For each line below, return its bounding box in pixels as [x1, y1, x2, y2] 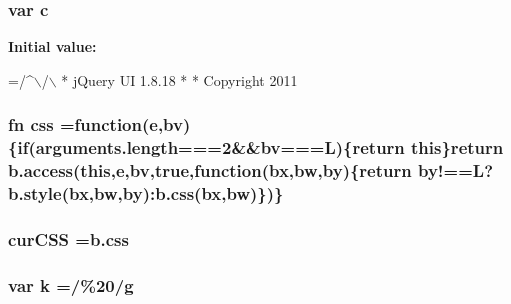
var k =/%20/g [8, 272, 134, 297]
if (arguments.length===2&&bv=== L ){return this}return [17, 135, 504, 160]
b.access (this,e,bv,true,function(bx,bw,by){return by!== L [8, 158, 485, 183]
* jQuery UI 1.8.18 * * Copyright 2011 [61, 69, 298, 90]
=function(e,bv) [59, 112, 191, 137]
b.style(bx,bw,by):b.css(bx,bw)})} [8, 181, 284, 206]
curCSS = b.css [8, 226, 129, 251]
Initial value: [8, 36, 97, 57]
